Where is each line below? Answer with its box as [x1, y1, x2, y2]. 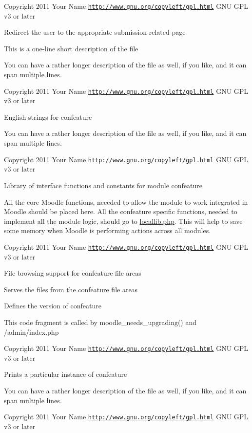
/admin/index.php [4, 326, 59, 337]
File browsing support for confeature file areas [4, 268, 141, 278]
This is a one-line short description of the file [4, 43, 138, 53]
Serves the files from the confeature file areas [4, 284, 138, 294]
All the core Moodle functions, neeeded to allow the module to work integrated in [4, 196, 248, 207]
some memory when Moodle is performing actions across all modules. [4, 225, 211, 236]
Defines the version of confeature [4, 301, 101, 311]
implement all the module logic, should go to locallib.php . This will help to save [4, 216, 243, 226]
